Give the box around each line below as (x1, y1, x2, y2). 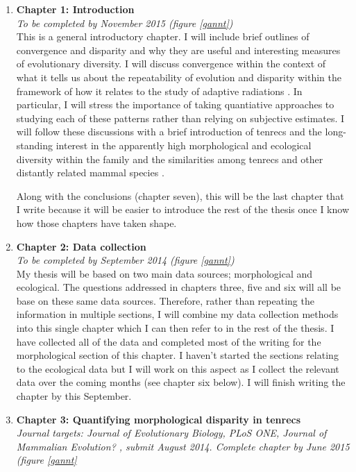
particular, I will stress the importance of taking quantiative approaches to (16, 97, 334, 112)
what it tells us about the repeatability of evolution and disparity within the (16, 69, 342, 84)
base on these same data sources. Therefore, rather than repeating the (16, 293, 314, 307)
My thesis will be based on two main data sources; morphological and (16, 266, 313, 280)
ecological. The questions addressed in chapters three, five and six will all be (16, 280, 341, 294)
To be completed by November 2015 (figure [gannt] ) (16, 15, 233, 30)
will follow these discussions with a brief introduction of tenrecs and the (16, 124, 322, 139)
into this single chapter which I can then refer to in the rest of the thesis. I (16, 321, 334, 335)
